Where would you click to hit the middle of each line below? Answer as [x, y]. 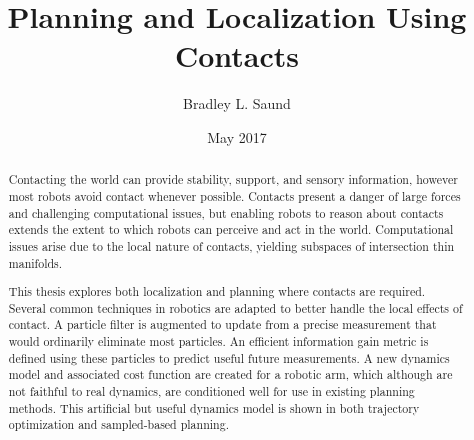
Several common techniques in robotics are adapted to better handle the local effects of [235, 307]
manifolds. [35, 262]
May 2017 [237, 136]
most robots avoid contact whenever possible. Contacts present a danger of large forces [234, 195]
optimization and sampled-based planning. [118, 424]
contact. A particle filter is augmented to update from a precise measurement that [222, 324]
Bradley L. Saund [237, 103]
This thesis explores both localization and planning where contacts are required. [217, 291]
